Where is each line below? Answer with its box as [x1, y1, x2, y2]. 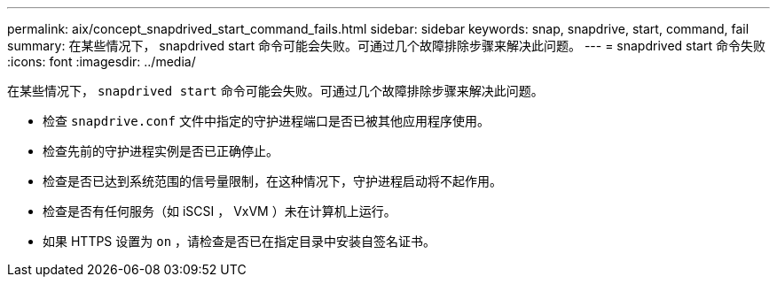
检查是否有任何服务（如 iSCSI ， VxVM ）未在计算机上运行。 [43, 203, 396, 219]
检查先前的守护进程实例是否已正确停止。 [43, 143, 279, 158]
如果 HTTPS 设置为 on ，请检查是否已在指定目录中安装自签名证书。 [43, 234, 436, 249]
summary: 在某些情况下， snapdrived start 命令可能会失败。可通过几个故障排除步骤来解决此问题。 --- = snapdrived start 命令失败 [7, 38, 765, 53]
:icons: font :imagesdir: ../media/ [7, 54, 196, 69]
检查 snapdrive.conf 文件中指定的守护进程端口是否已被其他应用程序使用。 [43, 113, 490, 128]
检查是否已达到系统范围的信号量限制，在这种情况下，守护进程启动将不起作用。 [43, 173, 502, 188]
